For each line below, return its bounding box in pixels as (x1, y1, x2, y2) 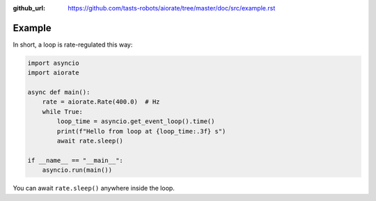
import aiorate (27, 69, 79, 77)
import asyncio (27, 59, 79, 67)
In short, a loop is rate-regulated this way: (13, 40, 133, 49)
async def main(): (27, 88, 91, 97)
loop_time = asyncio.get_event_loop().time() (56, 118, 215, 125)
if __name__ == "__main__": (27, 156, 123, 164)
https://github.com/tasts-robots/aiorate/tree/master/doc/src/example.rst (68, 4, 276, 12)
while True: (42, 108, 84, 115)
